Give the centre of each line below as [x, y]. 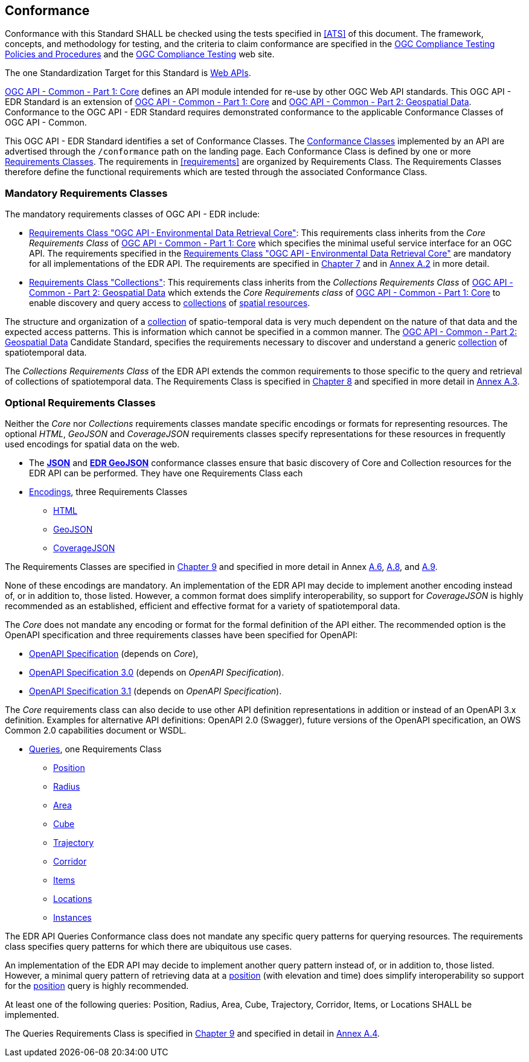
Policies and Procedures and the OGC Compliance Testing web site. [140, 54]
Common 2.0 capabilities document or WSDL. [96, 730]
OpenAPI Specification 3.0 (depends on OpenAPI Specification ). [157, 672]
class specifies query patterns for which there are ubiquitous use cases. [149, 946]
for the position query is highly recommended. [97, 985]
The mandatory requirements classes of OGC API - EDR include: [133, 214]
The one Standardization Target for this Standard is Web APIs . [128, 73]
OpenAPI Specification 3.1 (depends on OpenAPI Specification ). [155, 691]
